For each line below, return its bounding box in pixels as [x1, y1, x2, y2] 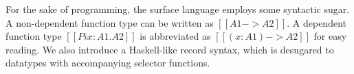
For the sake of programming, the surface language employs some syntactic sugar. [5, 2, 350, 16]
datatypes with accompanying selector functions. [5, 56, 210, 70]
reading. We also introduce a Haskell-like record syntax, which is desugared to [5, 42, 334, 56]
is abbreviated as [140, 29, 211, 43]
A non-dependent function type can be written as [5, 15, 214, 29]
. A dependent [287, 15, 346, 29]
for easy [313, 29, 347, 43]
